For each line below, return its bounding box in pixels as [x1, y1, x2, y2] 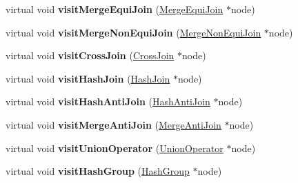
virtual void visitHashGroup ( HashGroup [6, 164, 190, 178]
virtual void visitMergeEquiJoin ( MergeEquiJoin [6, 2, 223, 16]
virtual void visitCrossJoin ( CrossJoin [6, 48, 175, 63]
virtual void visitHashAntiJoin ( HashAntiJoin [6, 94, 210, 109]
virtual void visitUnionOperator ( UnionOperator [6, 140, 223, 155]
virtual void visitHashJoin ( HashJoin [6, 71, 170, 85]
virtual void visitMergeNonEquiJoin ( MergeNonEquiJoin [6, 25, 261, 39]
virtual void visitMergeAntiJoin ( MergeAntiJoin [6, 117, 221, 131]
